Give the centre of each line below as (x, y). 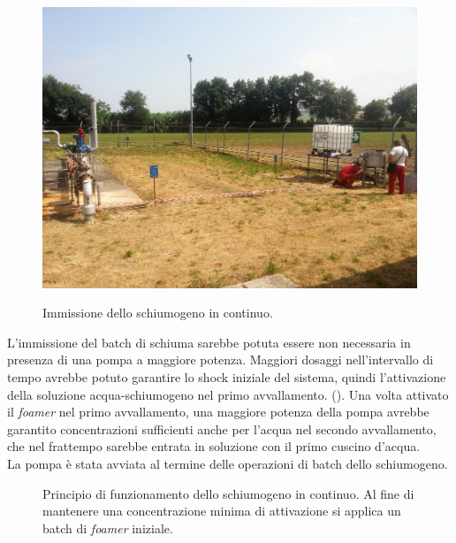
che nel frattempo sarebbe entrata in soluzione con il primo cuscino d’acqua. (214, 446)
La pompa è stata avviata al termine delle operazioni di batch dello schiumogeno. (228, 463)
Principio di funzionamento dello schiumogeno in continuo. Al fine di (228, 493)
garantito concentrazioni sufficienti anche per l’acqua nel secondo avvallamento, (222, 428)
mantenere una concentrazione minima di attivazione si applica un (222, 511)
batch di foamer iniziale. (108, 528)
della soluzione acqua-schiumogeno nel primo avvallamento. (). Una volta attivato (228, 394)
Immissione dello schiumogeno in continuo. (158, 313)
